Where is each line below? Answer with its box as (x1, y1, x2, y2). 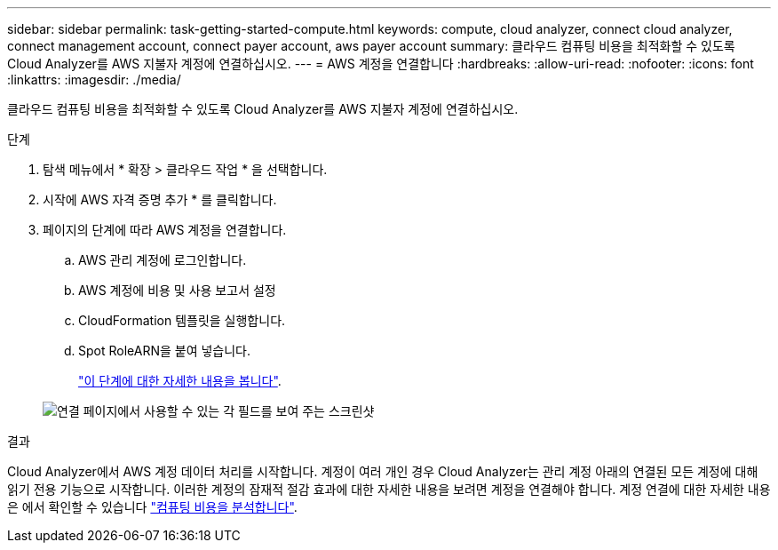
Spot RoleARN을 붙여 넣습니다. (78, 343, 251, 358)
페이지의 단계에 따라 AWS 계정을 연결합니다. (43, 222, 287, 237)
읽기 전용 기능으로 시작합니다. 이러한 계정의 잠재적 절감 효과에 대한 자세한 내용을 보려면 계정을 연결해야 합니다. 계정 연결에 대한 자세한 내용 (7, 482, 771, 497)
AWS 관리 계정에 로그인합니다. (78, 252, 247, 267)
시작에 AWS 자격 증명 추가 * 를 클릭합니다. (43, 192, 277, 207)
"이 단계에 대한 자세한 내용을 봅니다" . (78, 373, 282, 388)
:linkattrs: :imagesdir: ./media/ (7, 72, 181, 87)
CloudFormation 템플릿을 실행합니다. (78, 313, 286, 328)
